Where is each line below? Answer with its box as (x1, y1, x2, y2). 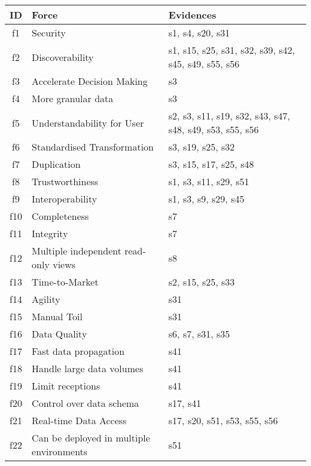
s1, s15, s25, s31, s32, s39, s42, (168, 43, 295, 57)
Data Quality (32, 327, 87, 341)
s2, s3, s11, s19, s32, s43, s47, (168, 109, 291, 122)
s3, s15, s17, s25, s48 (168, 157, 254, 171)
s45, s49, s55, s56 (168, 57, 240, 70)
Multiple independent (32, 244, 121, 257)
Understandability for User (32, 115, 144, 130)
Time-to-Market (32, 275, 99, 289)
